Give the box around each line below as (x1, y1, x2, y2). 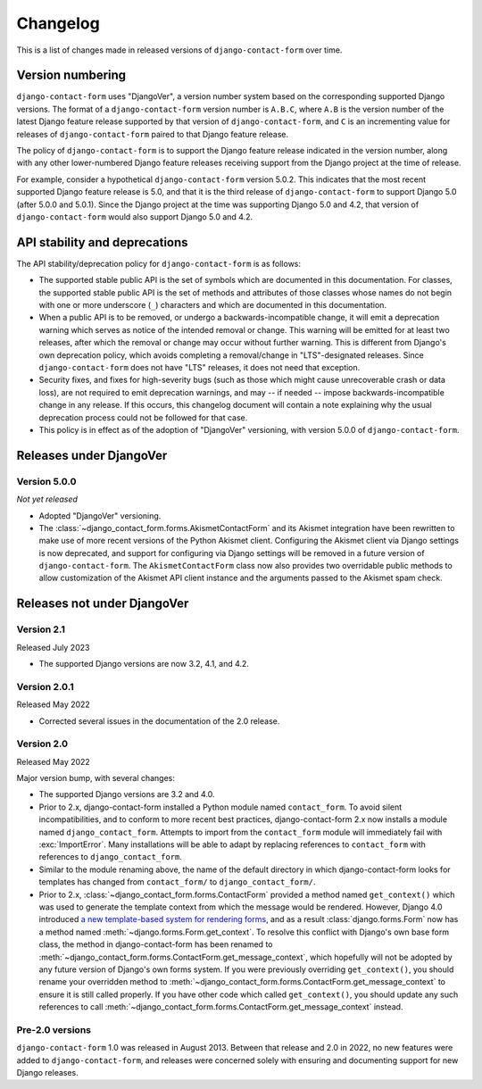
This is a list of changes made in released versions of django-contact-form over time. (16, 45, 343, 55)
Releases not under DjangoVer (16, 596, 189, 611)
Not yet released (16, 494, 78, 504)
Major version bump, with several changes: (16, 773, 176, 784)
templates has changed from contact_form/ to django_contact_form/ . (38, 877, 316, 887)
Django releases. (16, 1068, 79, 1078)
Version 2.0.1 (16, 680, 75, 693)
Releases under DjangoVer (16, 447, 168, 463)
